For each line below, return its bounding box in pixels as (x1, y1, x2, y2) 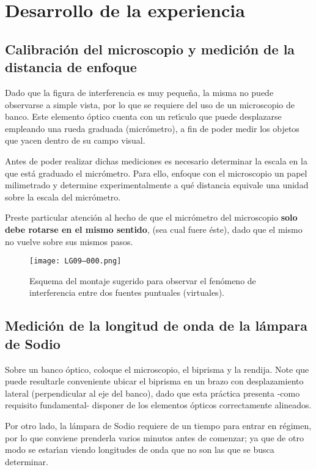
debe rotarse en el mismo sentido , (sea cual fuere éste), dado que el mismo (5, 222, 303, 235)
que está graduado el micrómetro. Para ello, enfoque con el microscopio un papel (5, 166, 307, 179)
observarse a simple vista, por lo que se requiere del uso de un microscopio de (5, 98, 295, 111)
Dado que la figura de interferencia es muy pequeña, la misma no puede (5, 86, 274, 98)
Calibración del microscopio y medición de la (5, 39, 295, 58)
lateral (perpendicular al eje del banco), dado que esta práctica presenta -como (5, 386, 300, 399)
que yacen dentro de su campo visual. (5, 134, 145, 147)
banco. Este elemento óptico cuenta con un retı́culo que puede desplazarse (5, 110, 282, 123)
